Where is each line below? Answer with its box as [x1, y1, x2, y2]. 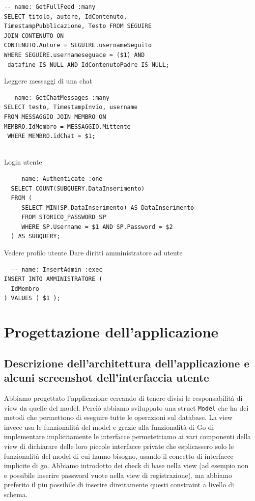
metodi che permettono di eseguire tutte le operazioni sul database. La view [4, 412, 233, 422]
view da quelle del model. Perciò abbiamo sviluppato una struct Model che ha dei [4, 402, 249, 413]
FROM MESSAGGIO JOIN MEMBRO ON [4, 113, 106, 120]
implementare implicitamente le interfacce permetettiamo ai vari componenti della [4, 431, 251, 442]
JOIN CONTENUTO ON [4, 32, 64, 39]
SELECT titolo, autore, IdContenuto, [4, 13, 127, 20]
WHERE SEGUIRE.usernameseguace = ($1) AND [4, 51, 145, 58]
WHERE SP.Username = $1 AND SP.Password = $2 [21, 223, 173, 230]
